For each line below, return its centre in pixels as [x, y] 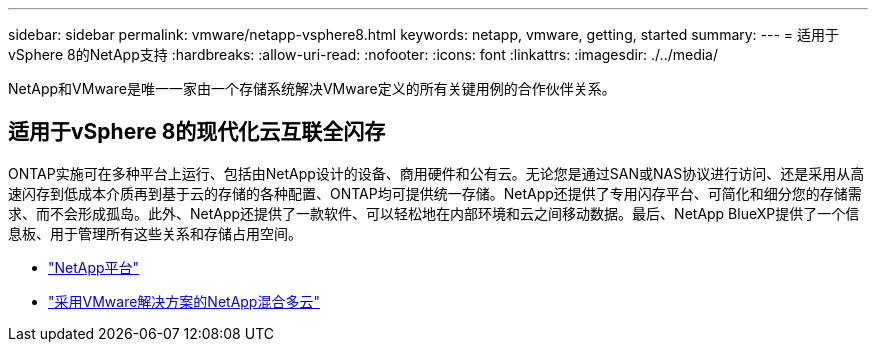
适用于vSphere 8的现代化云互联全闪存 [197, 132]
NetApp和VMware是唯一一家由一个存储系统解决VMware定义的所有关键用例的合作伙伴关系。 [312, 88]
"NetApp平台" [94, 267]
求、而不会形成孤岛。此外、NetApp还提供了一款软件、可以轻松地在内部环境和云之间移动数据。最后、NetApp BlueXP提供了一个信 [434, 213]
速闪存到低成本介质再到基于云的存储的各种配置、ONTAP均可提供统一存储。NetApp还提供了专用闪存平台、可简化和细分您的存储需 [435, 193]
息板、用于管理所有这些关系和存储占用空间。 [155, 233]
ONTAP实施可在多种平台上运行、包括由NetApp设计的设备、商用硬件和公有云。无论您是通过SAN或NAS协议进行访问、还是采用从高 [436, 173]
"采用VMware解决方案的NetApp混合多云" [184, 301]
